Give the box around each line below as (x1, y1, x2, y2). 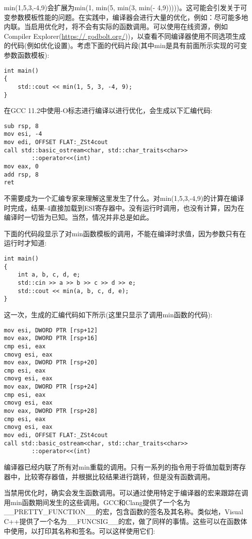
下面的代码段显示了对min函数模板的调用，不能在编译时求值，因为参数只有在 (4, 228, 246, 238)
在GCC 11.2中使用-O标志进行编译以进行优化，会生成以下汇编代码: (4, 105, 213, 115)
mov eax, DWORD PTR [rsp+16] (4, 335, 98, 342)
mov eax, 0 (4, 163, 39, 170)
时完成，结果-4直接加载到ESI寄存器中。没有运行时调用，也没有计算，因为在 (4, 202, 245, 212)
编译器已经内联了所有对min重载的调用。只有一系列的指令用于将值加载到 (4, 462, 233, 472)
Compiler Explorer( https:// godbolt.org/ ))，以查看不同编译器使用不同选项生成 (4, 31, 246, 41)
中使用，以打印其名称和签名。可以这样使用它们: (4, 525, 155, 536)
